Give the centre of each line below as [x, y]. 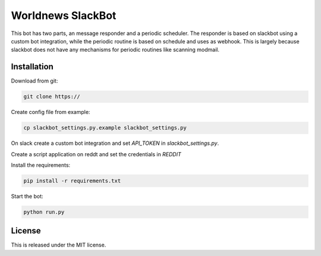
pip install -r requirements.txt [72, 181]
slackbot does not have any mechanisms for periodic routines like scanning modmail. [115, 50]
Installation [32, 67]
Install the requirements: [41, 165]
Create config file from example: [51, 112]
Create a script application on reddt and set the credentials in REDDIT [96, 154]
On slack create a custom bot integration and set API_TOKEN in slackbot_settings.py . [115, 143]
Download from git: [34, 81]
